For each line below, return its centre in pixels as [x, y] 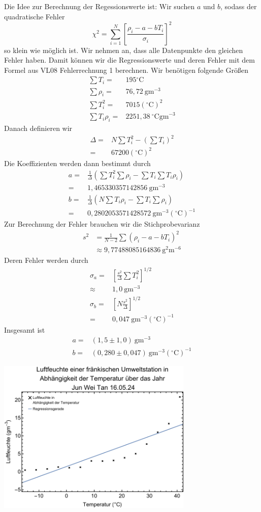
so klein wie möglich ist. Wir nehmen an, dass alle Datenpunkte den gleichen [124, 50]
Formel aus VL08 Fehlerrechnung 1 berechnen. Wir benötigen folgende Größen [126, 70]
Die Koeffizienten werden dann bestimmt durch [77, 163]
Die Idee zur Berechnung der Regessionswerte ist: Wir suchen [100, 6]
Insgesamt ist [25, 329]
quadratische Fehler [35, 16]
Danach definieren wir [38, 128]
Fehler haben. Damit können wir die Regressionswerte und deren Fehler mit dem [129, 60]
